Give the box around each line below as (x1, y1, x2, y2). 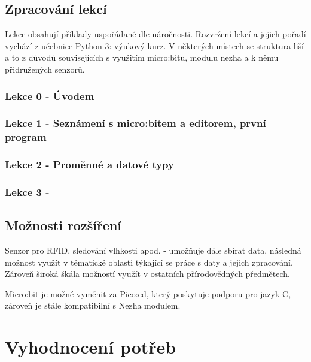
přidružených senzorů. (5, 62, 85, 75)
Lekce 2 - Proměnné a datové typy (5, 157, 174, 172)
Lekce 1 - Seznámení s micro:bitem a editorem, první (5, 116, 266, 131)
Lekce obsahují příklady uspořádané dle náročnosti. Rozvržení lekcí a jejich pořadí (5, 28, 306, 40)
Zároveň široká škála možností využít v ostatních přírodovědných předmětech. (5, 267, 290, 280)
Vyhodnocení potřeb (5, 334, 176, 359)
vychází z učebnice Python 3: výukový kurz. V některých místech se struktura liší (5, 39, 304, 52)
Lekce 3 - (5, 184, 50, 199)
